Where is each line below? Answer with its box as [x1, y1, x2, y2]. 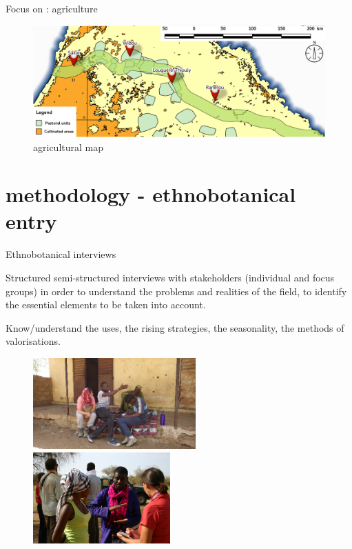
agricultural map [33, 139, 103, 154]
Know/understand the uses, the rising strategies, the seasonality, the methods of [6, 320, 344, 335]
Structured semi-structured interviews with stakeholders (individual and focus [6, 270, 335, 284]
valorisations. [6, 334, 61, 348]
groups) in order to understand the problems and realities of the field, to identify [6, 283, 347, 298]
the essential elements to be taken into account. [6, 297, 206, 312]
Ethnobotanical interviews [6, 247, 116, 261]
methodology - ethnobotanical [6, 180, 296, 208]
